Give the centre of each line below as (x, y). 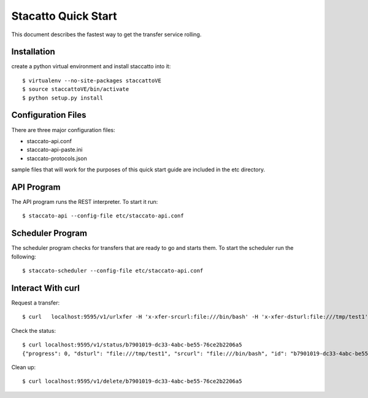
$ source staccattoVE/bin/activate (76, 89)
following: (24, 256)
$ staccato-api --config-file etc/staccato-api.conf (103, 216)
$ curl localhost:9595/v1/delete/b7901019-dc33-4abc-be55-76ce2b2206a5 (132, 381)
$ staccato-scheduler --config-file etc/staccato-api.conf (113, 271)
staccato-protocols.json (57, 158)
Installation (33, 52)
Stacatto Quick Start (64, 16)
